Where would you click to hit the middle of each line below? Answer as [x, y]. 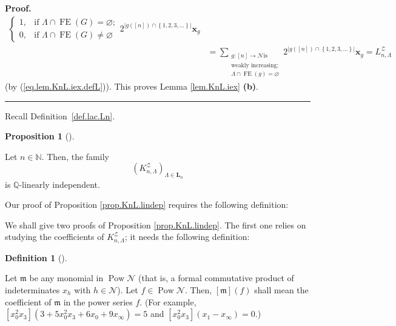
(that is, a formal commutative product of [216, 278]
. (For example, [168, 301]
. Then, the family [75, 156]
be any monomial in [66, 278]
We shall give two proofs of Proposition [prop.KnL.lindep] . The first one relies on [156, 225]
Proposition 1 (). [40, 136]
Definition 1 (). [36, 257]
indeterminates [32, 290]
